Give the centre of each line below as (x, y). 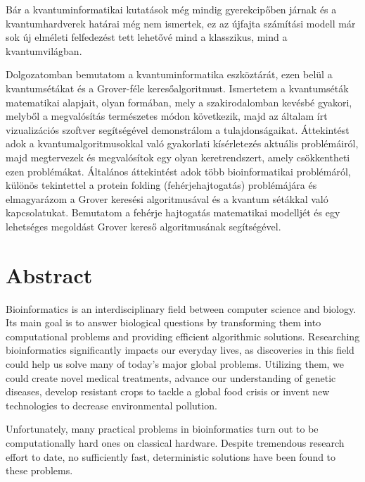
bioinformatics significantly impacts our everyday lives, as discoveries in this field (180, 350)
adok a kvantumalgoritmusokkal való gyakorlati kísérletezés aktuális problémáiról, (182, 143)
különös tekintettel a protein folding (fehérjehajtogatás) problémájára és (161, 185)
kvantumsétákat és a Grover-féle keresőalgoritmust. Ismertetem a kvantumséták (177, 88)
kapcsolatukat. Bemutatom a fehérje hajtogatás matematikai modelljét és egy (173, 212)
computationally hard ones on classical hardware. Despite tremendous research (175, 442)
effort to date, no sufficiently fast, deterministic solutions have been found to (171, 456)
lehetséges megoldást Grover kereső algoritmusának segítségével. (143, 226)
